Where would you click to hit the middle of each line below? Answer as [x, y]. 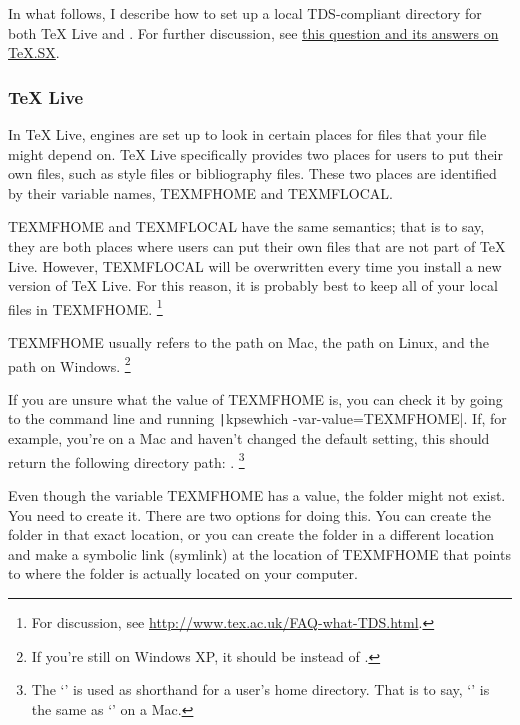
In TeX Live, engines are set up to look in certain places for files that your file [247, 134]
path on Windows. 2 [69, 364]
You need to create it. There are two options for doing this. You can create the [249, 514]
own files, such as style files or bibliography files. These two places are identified [252, 173]
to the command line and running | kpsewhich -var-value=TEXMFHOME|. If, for [257, 418]
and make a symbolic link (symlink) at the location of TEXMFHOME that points [259, 553]
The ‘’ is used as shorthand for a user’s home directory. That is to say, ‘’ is [260, 689]
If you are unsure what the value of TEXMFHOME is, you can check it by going [255, 398]
